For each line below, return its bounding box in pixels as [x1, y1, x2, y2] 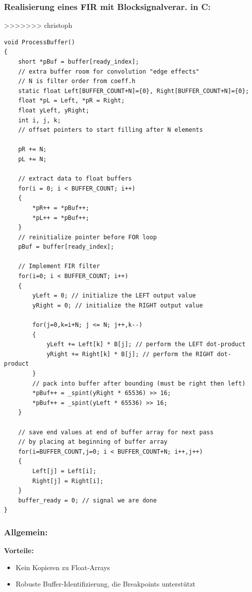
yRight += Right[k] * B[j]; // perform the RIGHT [46, 350, 214, 358]
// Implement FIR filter [18, 263, 100, 270]
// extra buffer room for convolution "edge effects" [18, 68, 199, 75]
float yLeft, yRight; [18, 106, 89, 114]
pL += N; [18, 155, 47, 163]
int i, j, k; [18, 116, 61, 124]
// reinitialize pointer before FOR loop [18, 233, 157, 241]
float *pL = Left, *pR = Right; [18, 97, 125, 104]
